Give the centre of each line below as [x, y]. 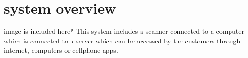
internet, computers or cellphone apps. [61, 50]
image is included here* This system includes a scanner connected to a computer [124, 31]
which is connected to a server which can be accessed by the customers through [122, 40]
